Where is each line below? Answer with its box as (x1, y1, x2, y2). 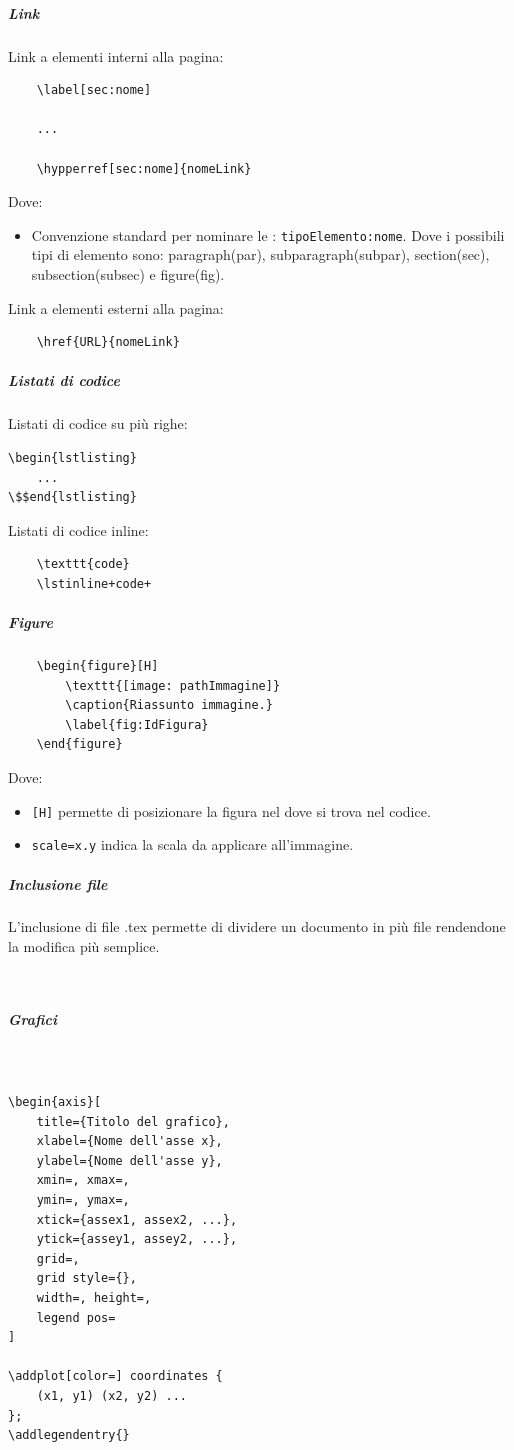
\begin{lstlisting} (8, 450, 137, 465)
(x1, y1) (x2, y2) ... (36, 1388, 187, 1403)
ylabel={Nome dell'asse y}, (36, 1153, 223, 1168)
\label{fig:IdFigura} (65, 717, 209, 732)
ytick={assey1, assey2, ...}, (36, 1232, 238, 1247)
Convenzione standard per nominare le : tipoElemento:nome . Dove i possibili (31, 224, 505, 245)
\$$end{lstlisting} (8, 490, 137, 505)
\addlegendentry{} (8, 1428, 130, 1443)
